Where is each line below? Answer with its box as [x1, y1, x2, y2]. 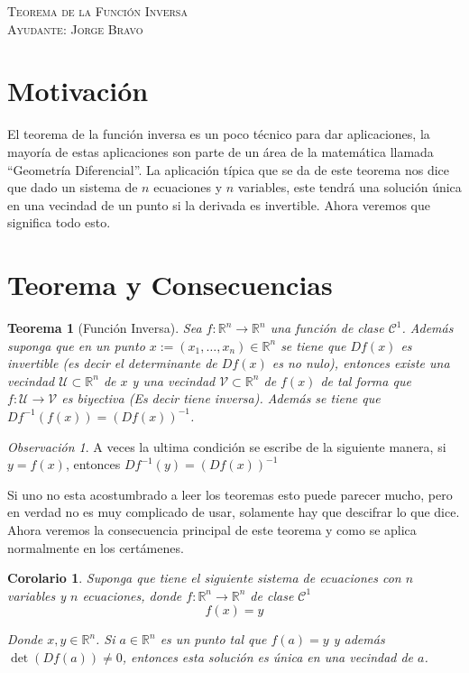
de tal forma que [320, 371, 411, 390]
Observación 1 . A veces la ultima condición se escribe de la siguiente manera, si [7, 437, 446, 456]
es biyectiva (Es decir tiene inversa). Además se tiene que [61, 389, 381, 408]
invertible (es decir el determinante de [7, 354, 217, 373]
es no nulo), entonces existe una [271, 354, 450, 373]
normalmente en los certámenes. [7, 538, 184, 557]
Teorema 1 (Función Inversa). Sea [7, 318, 202, 336]
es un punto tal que [160, 630, 267, 649]
